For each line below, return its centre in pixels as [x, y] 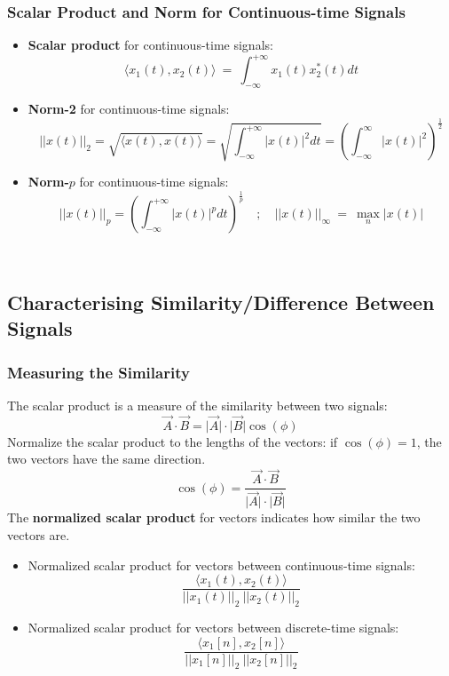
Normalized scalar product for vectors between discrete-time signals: [213, 627]
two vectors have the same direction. [106, 459]
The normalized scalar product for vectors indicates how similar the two [214, 517]
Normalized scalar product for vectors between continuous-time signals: [221, 565]
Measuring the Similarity [98, 372]
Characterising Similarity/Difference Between [221, 302]
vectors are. [39, 534]
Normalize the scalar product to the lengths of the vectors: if [173, 441]
